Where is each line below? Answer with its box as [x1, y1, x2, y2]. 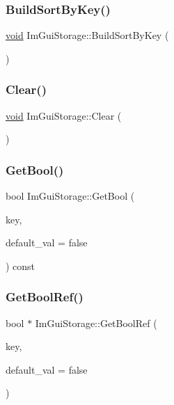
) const [6, 258, 35, 273]
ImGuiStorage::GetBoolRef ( [35, 315, 157, 330]
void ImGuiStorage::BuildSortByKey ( [6, 28, 169, 42]
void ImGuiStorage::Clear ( [6, 108, 122, 122]
